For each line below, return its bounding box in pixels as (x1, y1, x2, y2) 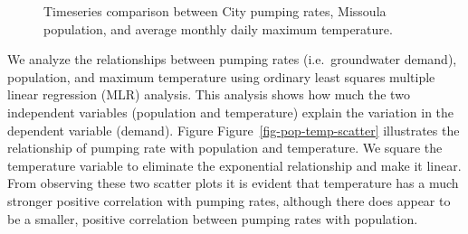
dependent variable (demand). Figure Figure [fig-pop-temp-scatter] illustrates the (7, 120, 460, 139)
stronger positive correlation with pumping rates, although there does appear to (7, 191, 451, 210)
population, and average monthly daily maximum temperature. (43, 19, 393, 38)
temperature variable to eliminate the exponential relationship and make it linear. (7, 155, 462, 174)
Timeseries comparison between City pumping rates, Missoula (43, 2, 387, 20)
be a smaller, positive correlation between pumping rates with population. (7, 209, 418, 228)
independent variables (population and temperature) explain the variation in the (7, 102, 454, 121)
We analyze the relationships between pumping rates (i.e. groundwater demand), (7, 50, 457, 69)
